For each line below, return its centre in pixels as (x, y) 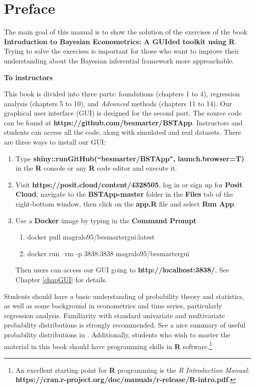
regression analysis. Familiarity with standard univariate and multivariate (115, 315)
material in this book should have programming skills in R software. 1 (108, 345)
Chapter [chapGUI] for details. (61, 279)
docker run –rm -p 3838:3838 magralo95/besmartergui (108, 253)
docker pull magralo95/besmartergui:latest (91, 237)
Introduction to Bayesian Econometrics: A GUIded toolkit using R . (120, 41)
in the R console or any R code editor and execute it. (96, 168)
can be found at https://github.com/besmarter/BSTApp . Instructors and (123, 122)
